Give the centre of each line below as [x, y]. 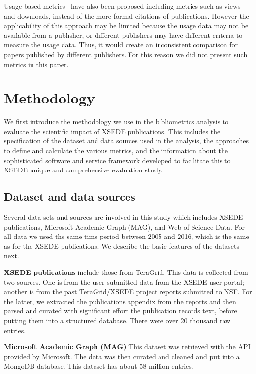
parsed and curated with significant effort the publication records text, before [121, 311]
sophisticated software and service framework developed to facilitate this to [117, 160]
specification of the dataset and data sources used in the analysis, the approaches [126, 141]
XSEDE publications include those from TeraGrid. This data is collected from [126, 272]
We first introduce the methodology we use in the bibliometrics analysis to [116, 121]
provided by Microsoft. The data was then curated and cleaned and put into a [122, 356]
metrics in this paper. [36, 64]
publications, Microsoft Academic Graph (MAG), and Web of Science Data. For [124, 226]
